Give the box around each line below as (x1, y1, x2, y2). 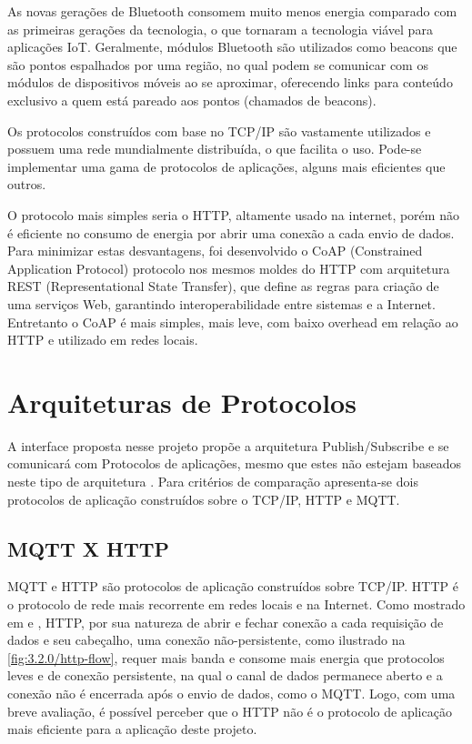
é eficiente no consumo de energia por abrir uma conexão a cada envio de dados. (7, 223, 455, 242)
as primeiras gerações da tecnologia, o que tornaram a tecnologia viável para (7, 19, 433, 38)
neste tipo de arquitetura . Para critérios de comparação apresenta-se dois (7, 472, 418, 490)
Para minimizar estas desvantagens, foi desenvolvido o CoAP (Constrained (7, 241, 423, 260)
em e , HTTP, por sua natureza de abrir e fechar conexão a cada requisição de (7, 612, 444, 631)
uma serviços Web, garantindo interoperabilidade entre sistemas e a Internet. (7, 294, 436, 313)
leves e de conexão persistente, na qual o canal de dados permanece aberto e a (7, 666, 443, 685)
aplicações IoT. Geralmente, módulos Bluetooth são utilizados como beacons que (7, 37, 457, 56)
